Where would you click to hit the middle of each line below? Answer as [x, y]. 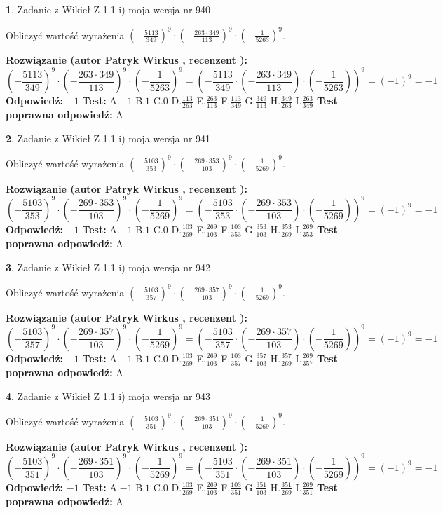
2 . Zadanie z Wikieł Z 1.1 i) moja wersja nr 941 [108, 138]
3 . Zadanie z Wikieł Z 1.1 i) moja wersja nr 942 [108, 267]
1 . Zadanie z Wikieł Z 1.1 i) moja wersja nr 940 [108, 9]
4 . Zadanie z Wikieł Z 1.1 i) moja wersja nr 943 [108, 396]
